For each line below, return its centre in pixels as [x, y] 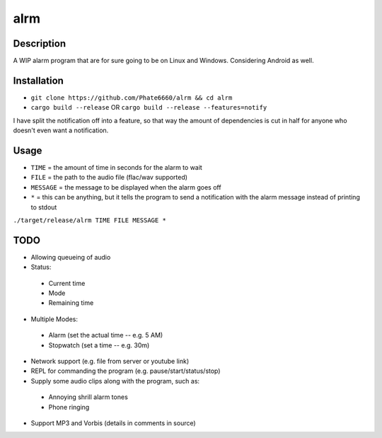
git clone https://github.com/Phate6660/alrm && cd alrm [132, 98]
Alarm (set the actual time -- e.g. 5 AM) [106, 335]
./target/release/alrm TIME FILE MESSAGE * [89, 220]
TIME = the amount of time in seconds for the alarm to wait [117, 168]
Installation [38, 80]
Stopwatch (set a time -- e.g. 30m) [99, 345]
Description [40, 44]
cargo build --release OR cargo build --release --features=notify [149, 108]
